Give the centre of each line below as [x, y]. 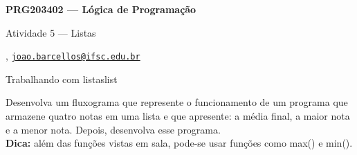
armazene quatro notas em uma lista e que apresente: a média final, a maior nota [178, 116]
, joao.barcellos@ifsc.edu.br [73, 56]
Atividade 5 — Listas [51, 32]
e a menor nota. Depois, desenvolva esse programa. [113, 129]
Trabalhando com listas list [62, 79]
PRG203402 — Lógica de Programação [101, 9]
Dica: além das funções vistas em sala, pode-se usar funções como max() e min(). [179, 143]
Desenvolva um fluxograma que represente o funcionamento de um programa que [177, 102]
